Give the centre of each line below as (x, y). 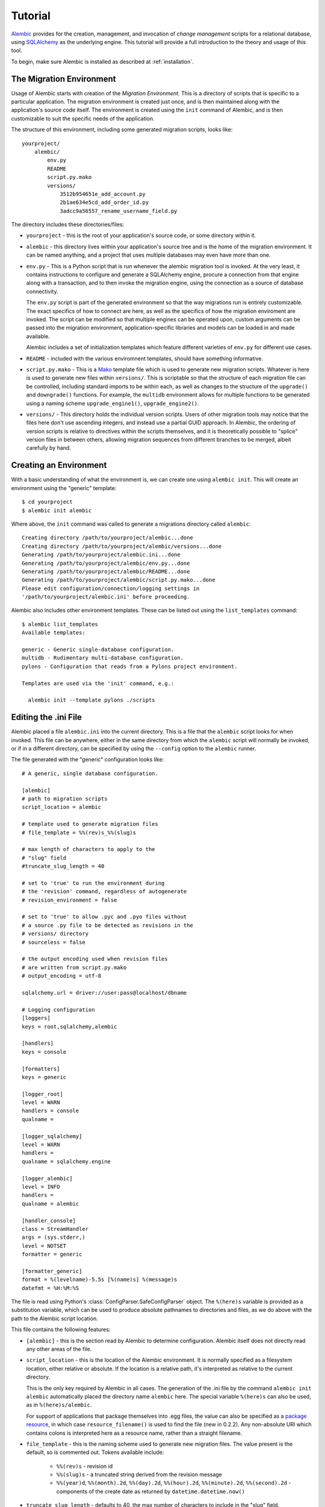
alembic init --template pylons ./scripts (92, 700)
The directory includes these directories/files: (68, 225)
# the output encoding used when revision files (95, 959)
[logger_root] (42, 1094)
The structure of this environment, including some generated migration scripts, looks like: (122, 130)
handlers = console (51, 1111)
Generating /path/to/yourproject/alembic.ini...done (101, 555)
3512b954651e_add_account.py (103, 194)
